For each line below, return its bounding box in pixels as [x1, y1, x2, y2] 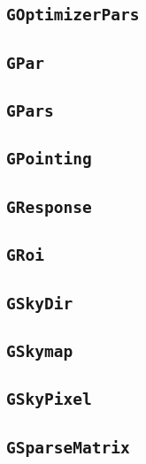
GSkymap [6, 341, 73, 361]
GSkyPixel [6, 390, 92, 409]
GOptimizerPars [6, 5, 140, 25]
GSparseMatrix [6, 437, 130, 457]
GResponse [6, 197, 92, 217]
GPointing [6, 149, 92, 169]
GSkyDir [6, 293, 73, 313]
